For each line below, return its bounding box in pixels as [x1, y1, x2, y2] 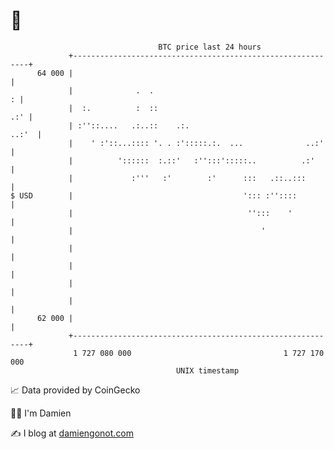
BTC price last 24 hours [158, 42, 262, 52]
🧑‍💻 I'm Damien [10, 407, 72, 419]
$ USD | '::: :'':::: [10, 190, 298, 201]
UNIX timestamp [175, 365, 240, 376]
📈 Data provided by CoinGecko [10, 384, 141, 396]
